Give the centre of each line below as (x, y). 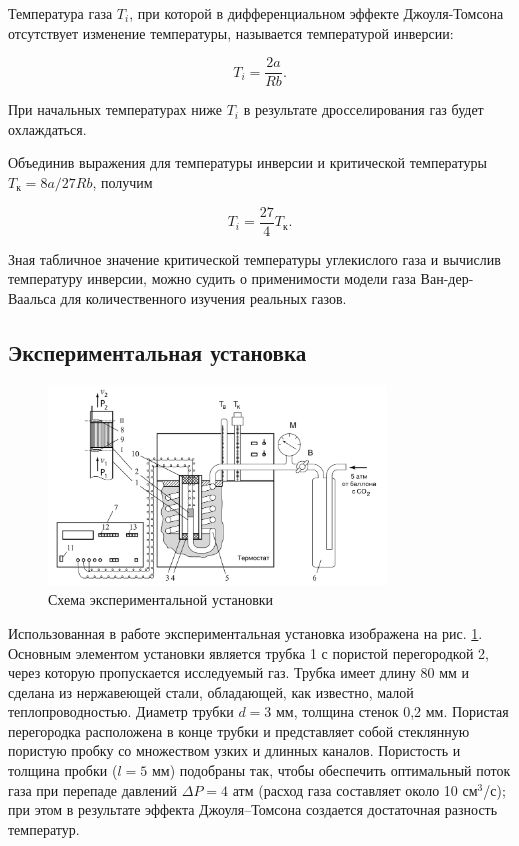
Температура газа (60, 13)
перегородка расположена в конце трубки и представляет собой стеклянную (239, 730)
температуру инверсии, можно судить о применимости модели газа (212, 278)
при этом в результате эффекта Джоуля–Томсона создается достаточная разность (253, 809)
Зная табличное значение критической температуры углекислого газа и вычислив (254, 258)
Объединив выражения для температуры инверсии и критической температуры (247, 162)
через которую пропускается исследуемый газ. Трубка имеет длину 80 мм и (239, 672)
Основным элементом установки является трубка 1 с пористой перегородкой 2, (248, 652)
